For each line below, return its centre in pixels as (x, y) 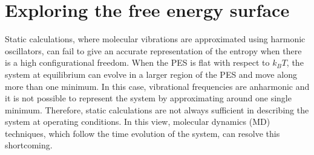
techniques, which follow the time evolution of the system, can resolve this (142, 133)
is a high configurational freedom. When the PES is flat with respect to (137, 62)
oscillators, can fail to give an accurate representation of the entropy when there (153, 50)
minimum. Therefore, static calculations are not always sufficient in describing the (157, 109)
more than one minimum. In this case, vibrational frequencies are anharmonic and (157, 86)
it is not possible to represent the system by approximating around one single (148, 98)
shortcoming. (29, 145)
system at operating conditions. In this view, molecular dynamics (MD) (138, 122)
